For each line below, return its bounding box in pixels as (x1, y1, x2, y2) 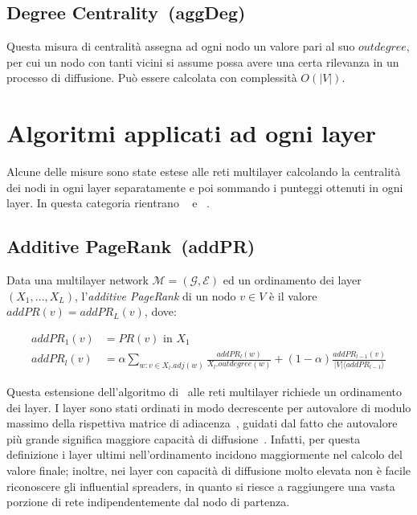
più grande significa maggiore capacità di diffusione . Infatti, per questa (6, 430, 361, 447)
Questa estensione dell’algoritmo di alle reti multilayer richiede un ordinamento (6, 383, 402, 400)
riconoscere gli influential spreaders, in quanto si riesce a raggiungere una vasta (6, 477, 395, 494)
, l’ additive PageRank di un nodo (74, 287, 236, 304)
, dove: (144, 303, 177, 320)
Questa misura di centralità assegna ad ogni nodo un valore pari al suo (6, 38, 355, 55)
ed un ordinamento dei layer (223, 272, 362, 288)
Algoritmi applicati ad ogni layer (6, 116, 376, 149)
